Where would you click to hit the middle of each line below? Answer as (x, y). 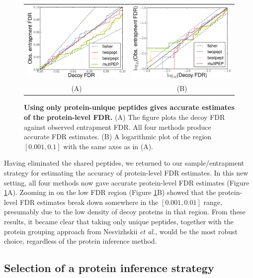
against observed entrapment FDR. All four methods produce (118, 127)
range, (213, 202)
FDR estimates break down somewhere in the (89, 202)
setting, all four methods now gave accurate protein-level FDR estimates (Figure (127, 182)
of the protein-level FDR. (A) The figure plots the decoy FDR (125, 117)
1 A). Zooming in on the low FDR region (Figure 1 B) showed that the (110, 192)
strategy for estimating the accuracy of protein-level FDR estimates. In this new (126, 172)
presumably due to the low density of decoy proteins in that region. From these (125, 212)
